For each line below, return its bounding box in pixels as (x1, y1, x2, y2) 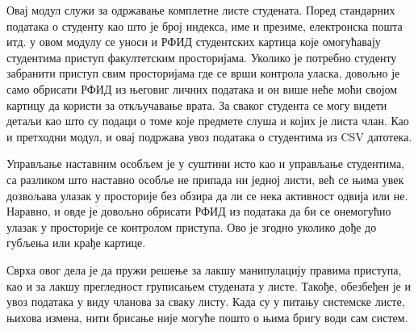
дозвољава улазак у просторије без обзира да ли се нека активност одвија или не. (6, 186, 408, 203)
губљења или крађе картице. (6, 234, 146, 251)
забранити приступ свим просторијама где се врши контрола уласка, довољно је (6, 65, 400, 82)
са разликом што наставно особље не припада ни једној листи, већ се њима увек (6, 170, 404, 187)
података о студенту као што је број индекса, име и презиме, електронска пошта (6, 17, 403, 34)
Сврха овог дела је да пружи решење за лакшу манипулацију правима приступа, (6, 261, 402, 278)
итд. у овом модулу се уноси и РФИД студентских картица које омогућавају (6, 33, 381, 50)
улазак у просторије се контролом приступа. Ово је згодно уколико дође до (6, 218, 377, 235)
